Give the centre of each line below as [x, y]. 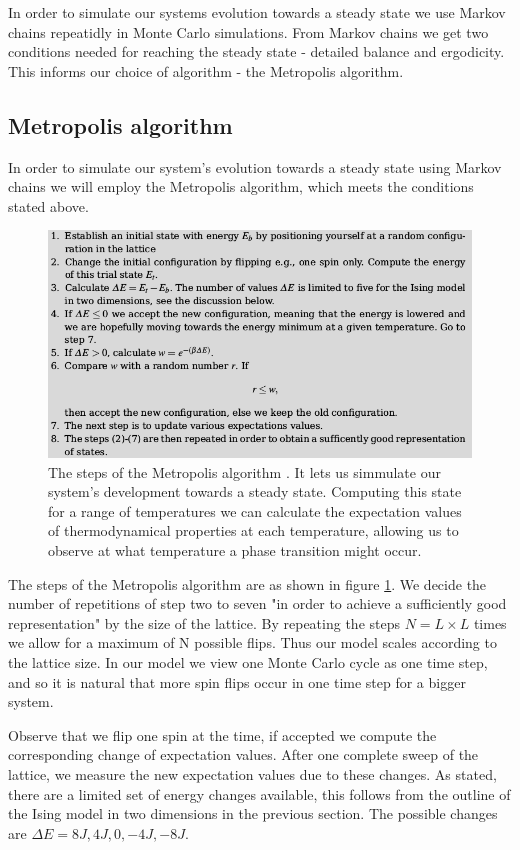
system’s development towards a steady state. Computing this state [255, 491]
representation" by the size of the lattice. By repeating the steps [204, 622]
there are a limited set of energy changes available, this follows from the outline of [259, 793]
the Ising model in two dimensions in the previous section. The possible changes [253, 813]
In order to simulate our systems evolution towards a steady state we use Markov [257, 12]
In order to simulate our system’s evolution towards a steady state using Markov [255, 166]
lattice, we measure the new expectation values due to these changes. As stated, [252, 773]
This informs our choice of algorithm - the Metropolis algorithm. [206, 70]
